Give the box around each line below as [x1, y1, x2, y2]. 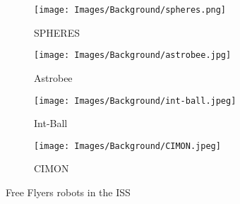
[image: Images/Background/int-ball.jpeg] [34, 95, 236, 106]
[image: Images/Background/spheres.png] [34, 5, 227, 15]
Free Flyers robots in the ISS [6, 185, 131, 199]
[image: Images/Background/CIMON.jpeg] [34, 140, 221, 151]
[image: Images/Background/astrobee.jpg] [34, 50, 232, 61]
